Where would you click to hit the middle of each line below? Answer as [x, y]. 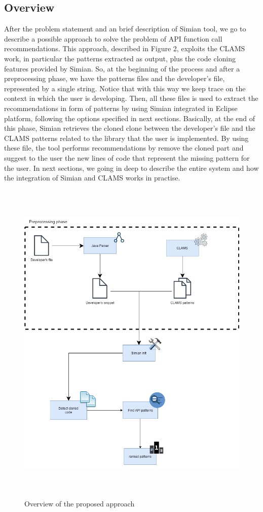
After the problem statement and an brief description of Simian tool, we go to [125, 29]
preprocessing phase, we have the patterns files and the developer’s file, [115, 78]
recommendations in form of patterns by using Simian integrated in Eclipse [121, 108]
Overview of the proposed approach [80, 504]
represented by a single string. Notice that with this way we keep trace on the [125, 88]
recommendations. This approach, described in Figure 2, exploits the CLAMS [125, 48]
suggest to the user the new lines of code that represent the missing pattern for [127, 157]
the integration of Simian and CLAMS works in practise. [92, 178]
